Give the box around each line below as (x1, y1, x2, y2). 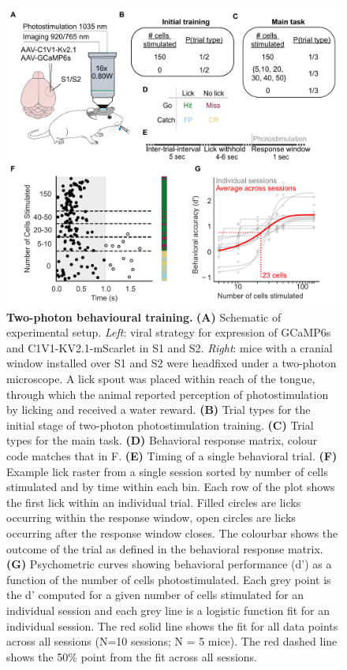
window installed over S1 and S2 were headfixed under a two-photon (6, 355, 337, 371)
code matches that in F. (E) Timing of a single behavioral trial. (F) (6, 448, 338, 464)
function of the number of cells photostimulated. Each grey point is (6, 571, 331, 587)
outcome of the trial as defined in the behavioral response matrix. (6, 540, 323, 556)
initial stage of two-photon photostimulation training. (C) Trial (6, 416, 314, 433)
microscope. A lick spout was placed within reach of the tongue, (6, 370, 315, 387)
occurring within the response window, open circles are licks (6, 509, 296, 526)
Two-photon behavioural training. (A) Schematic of (6, 308, 282, 325)
